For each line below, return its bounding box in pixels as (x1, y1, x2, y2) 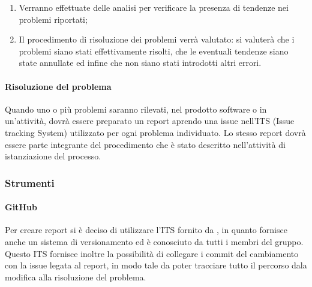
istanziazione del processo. (5, 150, 101, 162)
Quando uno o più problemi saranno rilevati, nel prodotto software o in (5, 102, 267, 115)
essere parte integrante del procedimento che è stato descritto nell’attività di (5, 138, 286, 150)
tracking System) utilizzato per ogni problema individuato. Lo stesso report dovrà (5, 126, 306, 138)
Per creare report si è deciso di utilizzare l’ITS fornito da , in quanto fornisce (5, 223, 287, 236)
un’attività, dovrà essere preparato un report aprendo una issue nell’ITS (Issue (5, 114, 295, 127)
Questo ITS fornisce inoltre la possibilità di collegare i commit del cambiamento (5, 247, 299, 259)
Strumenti (5, 175, 55, 190)
